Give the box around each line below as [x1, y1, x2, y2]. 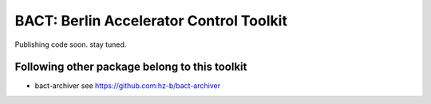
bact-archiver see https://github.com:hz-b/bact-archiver [34, 81, 221, 91]
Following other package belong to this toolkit [14, 60, 247, 74]
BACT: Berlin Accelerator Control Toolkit [14, 12, 287, 29]
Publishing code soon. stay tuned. [14, 40, 127, 49]
